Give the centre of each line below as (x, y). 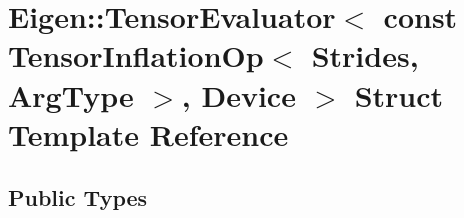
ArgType (71, 94)
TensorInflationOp (136, 55)
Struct (399, 94)
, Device (238, 94)
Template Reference (148, 133)
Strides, (365, 55)
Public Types (78, 197)
